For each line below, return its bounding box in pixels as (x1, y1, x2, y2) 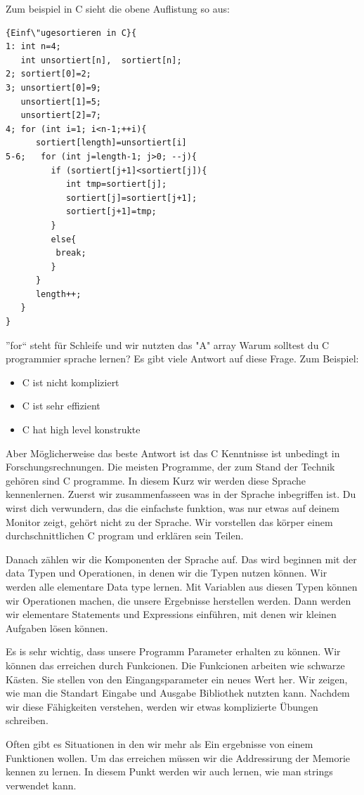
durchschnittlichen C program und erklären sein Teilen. (6, 528, 244, 543)
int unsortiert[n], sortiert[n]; (20, 55, 182, 65)
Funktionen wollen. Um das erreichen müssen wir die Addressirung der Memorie (6, 750, 351, 765)
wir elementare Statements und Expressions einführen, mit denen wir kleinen (6, 607, 337, 622)
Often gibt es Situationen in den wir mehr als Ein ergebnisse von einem (6, 736, 313, 751)
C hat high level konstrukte (22, 422, 141, 437)
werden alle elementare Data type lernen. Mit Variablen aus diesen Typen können (6, 579, 358, 593)
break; (56, 248, 86, 258)
